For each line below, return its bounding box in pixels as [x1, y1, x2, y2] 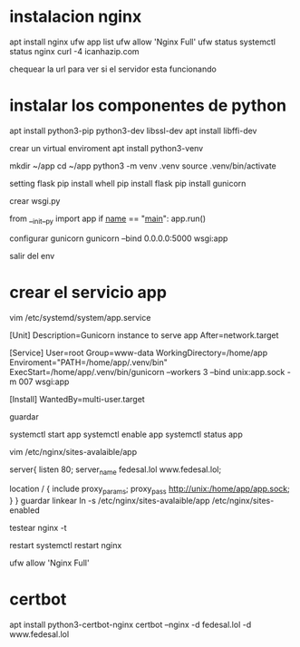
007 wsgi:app [18, 376, 70, 387]
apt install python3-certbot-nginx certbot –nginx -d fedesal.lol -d [9, 619, 252, 631]
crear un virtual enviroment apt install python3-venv [9, 142, 204, 153]
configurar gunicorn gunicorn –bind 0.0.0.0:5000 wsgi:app [9, 233, 228, 244]
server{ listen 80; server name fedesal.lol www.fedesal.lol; [9, 464, 222, 477]
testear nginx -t [9, 523, 67, 534]
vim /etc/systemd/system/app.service [9, 312, 151, 323]
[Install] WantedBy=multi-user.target [9, 393, 145, 404]
